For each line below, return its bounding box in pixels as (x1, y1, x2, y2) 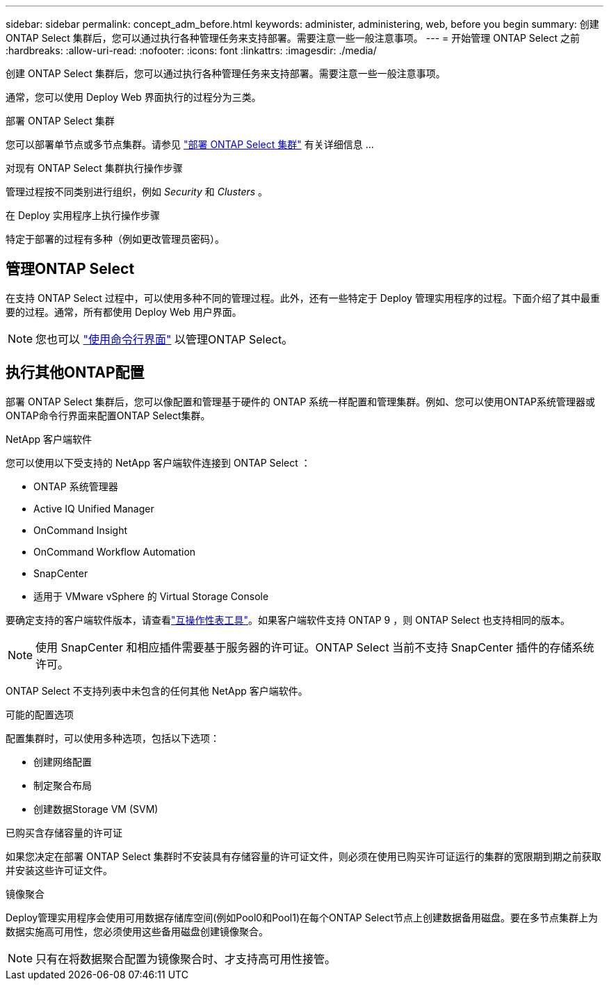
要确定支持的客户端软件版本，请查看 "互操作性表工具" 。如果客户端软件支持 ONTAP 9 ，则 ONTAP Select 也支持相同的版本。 (6, 613, 571, 626)
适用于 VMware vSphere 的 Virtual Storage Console (33, 590, 269, 602)
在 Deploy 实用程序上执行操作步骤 (6, 209, 161, 221)
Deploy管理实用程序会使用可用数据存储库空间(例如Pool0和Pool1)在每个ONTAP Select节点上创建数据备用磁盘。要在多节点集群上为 (6, 911, 598, 923)
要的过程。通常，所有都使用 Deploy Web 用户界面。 (6, 305, 242, 318)
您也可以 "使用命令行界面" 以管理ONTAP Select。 (35, 332, 293, 346)
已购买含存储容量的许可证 (6, 826, 122, 839)
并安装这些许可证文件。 (6, 864, 113, 876)
